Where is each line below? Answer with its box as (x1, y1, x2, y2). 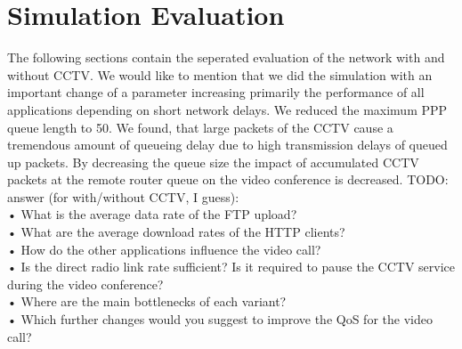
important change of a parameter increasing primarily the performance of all (7, 83, 425, 101)
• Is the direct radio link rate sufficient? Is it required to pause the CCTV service (7, 257, 456, 276)
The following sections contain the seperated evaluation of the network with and (7, 48, 445, 67)
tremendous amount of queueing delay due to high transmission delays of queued (7, 135, 448, 154)
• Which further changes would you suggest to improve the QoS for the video (7, 310, 433, 329)
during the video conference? (7, 274, 164, 293)
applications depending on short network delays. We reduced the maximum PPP (7, 100, 448, 118)
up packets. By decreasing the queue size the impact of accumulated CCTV (7, 152, 419, 171)
